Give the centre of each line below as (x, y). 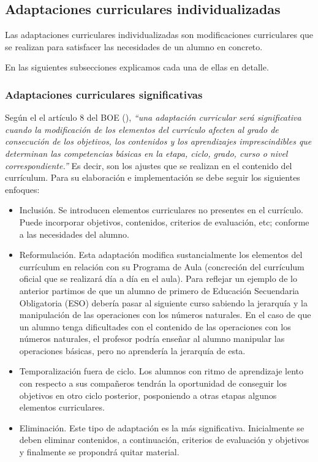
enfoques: (22, 189)
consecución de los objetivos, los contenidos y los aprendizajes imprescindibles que (158, 141)
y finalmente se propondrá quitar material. (99, 452)
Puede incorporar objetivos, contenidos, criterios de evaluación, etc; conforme (164, 222)
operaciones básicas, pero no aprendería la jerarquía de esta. (132, 350)
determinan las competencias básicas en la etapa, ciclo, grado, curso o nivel (146, 153)
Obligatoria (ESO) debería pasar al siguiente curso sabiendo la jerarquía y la (163, 302)
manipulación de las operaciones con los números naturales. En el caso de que (165, 315)
